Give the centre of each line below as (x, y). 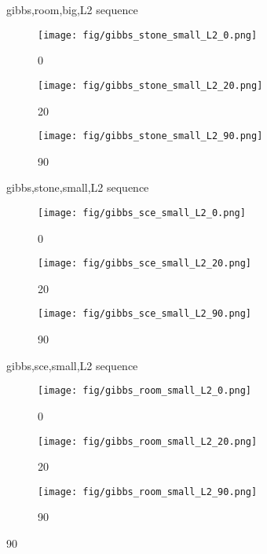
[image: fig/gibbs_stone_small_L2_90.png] (150, 136)
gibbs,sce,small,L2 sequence (72, 365)
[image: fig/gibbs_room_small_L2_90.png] (148, 492)
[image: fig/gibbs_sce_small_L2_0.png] (142, 213)
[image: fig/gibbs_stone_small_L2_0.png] (148, 35)
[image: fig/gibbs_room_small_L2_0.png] (145, 391)
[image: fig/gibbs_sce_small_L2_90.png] (145, 314)
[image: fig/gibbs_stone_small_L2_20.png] (150, 85)
